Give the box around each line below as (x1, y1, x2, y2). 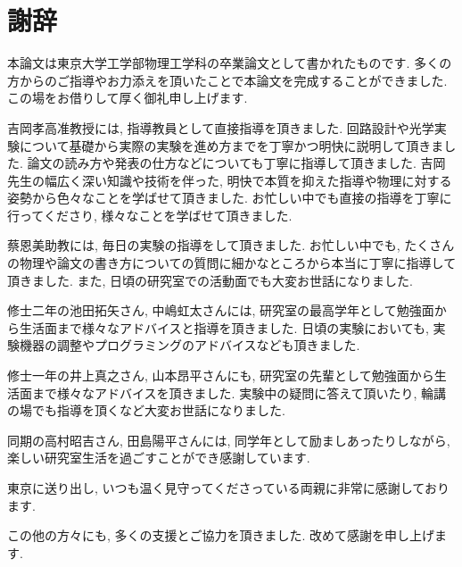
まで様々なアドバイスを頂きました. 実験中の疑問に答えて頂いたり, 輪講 (31, 383, 446, 402)
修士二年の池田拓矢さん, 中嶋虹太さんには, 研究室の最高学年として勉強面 (7, 301, 434, 320)
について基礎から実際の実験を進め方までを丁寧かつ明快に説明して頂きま (19, 136, 444, 154)
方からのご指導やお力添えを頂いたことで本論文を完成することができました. (7, 71, 448, 89)
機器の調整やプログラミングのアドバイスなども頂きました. (19, 336, 360, 354)
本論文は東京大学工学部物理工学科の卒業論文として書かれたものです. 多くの (7, 54, 452, 72)
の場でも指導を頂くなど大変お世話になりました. (7, 401, 285, 420)
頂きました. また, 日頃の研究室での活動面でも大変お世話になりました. (7, 271, 413, 289)
